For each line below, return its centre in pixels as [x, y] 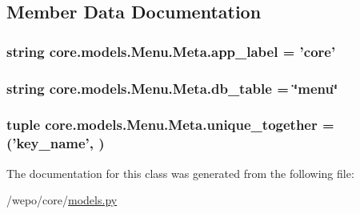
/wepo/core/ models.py [62, 200]
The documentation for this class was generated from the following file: [180, 173]
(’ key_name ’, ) [56, 143]
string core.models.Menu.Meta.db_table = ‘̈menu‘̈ [172, 88]
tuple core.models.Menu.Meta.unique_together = [170, 125]
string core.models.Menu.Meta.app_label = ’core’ [171, 51]
